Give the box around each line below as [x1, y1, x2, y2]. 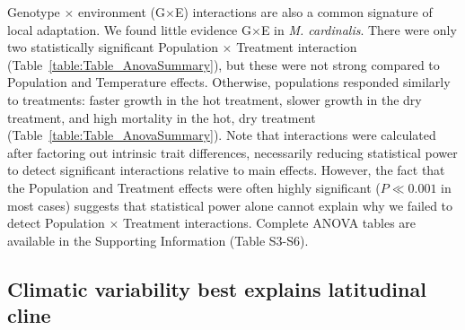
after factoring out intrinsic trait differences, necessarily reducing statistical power [7, 143, 458, 161]
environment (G [78, 3, 166, 21]
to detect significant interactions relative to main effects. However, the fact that [7, 161, 445, 179]
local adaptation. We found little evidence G [7, 20, 251, 39]
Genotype [7, 3, 60, 21]
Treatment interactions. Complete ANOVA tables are [122, 213, 417, 232]
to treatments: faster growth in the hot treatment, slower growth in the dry [7, 90, 422, 109]
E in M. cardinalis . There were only [260, 20, 457, 39]
